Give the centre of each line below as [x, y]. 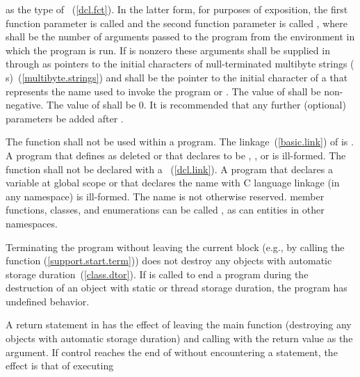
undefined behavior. [48, 301]
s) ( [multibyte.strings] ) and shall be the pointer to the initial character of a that [177, 77]
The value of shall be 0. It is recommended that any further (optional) [196, 105]
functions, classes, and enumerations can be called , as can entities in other [165, 210]
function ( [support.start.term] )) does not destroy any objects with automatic [169, 260]
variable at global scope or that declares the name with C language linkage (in [173, 183]
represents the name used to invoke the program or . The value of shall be [163, 91]
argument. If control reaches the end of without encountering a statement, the [172, 352]
